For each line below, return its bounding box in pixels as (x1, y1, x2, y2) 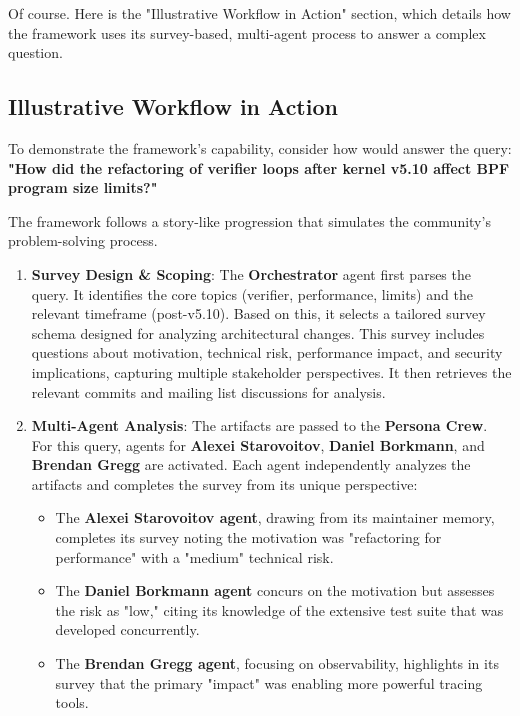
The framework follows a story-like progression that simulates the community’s (8, 210, 491, 231)
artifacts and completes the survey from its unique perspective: (31, 473, 418, 494)
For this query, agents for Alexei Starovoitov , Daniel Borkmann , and (31, 434, 485, 455)
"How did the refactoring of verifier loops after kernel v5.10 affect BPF (8, 157, 510, 178)
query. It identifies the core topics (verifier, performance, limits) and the (31, 283, 473, 304)
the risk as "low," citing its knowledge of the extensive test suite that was (55, 599, 504, 620)
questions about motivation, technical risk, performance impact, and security (31, 342, 503, 363)
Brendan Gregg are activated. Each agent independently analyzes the (31, 454, 471, 475)
